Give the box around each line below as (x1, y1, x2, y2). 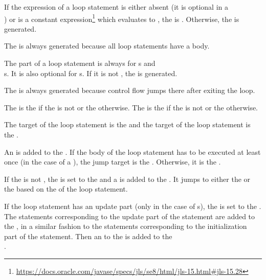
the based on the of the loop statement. (4, 183, 128, 194)
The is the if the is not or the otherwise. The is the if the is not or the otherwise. (4, 102, 258, 112)
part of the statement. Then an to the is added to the (4, 230, 172, 241)
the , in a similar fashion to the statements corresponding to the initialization (4, 221, 247, 231)
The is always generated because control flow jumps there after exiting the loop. (4, 85, 255, 96)
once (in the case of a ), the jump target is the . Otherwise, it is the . (4, 156, 221, 167)
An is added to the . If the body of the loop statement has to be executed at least (4, 146, 261, 157)
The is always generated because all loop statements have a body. (4, 40, 210, 51)
